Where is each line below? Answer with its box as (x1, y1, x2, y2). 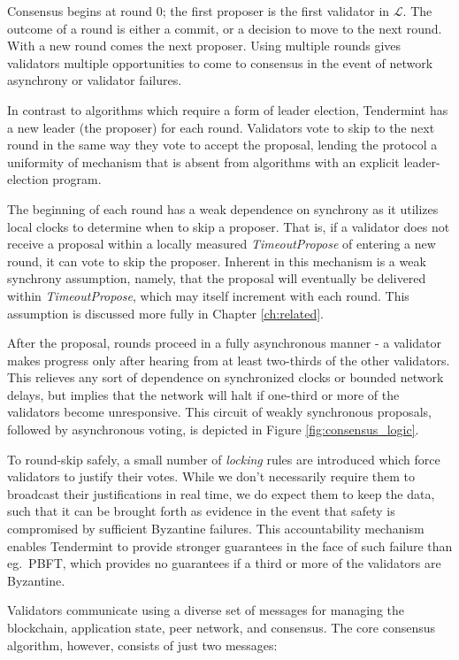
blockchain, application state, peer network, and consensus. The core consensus (7, 618, 436, 636)
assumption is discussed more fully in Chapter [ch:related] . (7, 303, 324, 322)
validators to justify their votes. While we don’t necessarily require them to (7, 467, 416, 486)
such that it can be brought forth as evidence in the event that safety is (7, 502, 395, 520)
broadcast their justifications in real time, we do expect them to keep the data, (7, 484, 435, 503)
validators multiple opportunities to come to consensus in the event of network (7, 53, 433, 72)
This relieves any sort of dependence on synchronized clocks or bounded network (7, 368, 444, 387)
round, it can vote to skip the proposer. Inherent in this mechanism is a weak (7, 251, 426, 270)
